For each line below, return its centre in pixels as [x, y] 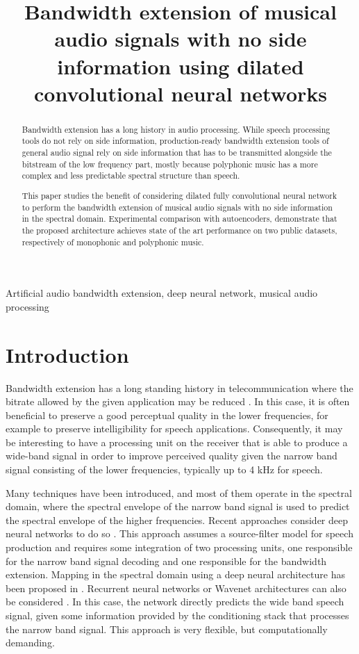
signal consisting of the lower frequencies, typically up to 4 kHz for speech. [164, 469]
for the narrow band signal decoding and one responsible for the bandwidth [166, 561]
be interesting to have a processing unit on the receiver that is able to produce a [177, 442]
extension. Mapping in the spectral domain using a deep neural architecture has [175, 574]
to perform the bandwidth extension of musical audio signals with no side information [177, 207]
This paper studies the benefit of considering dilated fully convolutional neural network [179, 195]
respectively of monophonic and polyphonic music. [113, 242]
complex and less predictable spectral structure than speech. [131, 175]
